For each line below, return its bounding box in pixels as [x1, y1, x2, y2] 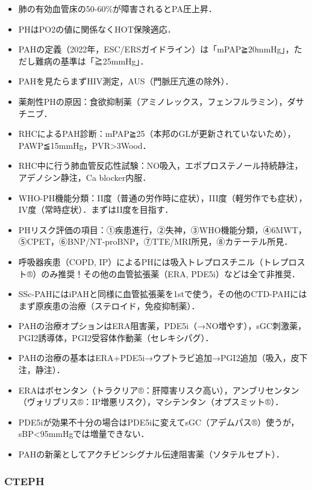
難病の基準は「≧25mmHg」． [35, 54, 149, 67]
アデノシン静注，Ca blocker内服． [18, 171, 151, 183]
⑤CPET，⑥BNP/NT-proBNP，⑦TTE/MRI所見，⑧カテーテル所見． [18, 235, 293, 248]
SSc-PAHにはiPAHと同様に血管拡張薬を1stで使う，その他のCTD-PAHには [18, 287, 307, 300]
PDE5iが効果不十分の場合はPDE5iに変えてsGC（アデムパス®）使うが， [18, 415, 299, 428]
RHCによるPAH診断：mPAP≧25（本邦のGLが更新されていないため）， [18, 127, 296, 140]
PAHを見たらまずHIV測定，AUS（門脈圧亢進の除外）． [18, 75, 234, 87]
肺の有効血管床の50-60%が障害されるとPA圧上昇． [18, 2, 217, 14]
